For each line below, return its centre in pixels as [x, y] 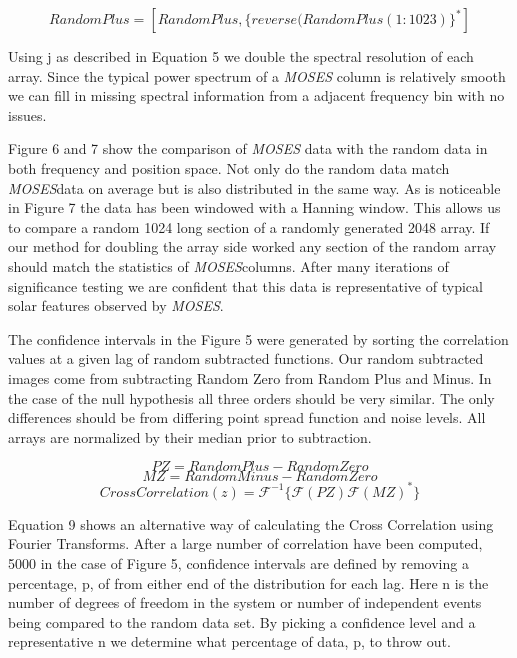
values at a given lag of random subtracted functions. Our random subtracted [246, 358]
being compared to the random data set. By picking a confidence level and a [242, 621]
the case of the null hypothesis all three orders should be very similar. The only [251, 397]
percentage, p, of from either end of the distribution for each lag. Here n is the [248, 582]
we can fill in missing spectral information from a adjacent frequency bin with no [256, 95]
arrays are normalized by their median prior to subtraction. [190, 436]
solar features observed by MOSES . [116, 305]
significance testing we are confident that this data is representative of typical [245, 285]
